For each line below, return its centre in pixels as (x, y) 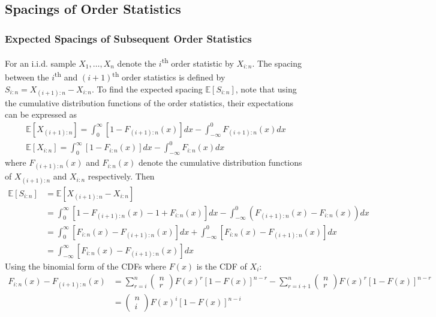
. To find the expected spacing (147, 89)
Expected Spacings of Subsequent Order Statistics (128, 38)
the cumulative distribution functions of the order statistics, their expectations (149, 102)
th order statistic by (198, 62)
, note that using (266, 89)
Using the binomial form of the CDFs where (85, 266)
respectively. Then (121, 176)
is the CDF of (222, 266)
